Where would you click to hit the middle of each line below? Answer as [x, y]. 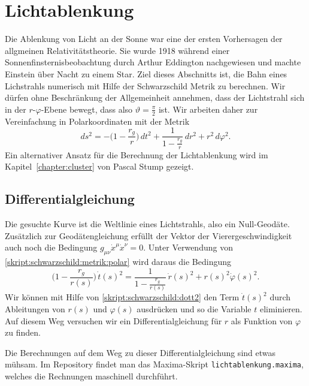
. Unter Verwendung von [188, 247]
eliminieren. [281, 309]
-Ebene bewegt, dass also [87, 109]
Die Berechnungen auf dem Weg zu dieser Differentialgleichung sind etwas [140, 352]
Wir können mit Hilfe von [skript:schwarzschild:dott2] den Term [122, 297]
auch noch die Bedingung [51, 247]
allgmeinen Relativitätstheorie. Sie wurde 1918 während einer [117, 50]
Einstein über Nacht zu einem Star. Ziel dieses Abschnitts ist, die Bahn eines [146, 73]
